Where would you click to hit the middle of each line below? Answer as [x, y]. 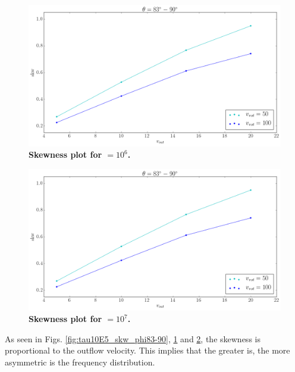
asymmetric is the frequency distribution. [80, 362]
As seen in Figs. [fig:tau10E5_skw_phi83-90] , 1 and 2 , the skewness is [133, 338]
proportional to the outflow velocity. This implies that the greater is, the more [147, 350]
